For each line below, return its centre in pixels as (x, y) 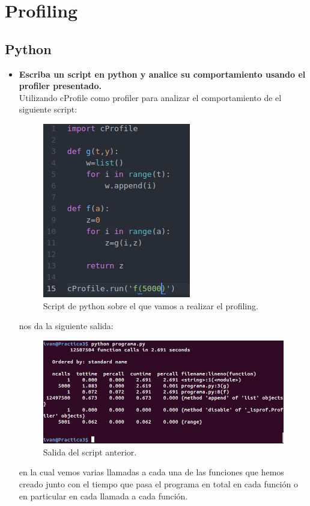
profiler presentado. (60, 86)
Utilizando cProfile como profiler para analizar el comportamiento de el (150, 97)
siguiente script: (48, 109)
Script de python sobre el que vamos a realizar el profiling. (150, 305)
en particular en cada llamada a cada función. (103, 495)
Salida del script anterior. (90, 452)
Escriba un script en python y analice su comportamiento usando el (162, 74)
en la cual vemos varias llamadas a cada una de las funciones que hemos (151, 472)
